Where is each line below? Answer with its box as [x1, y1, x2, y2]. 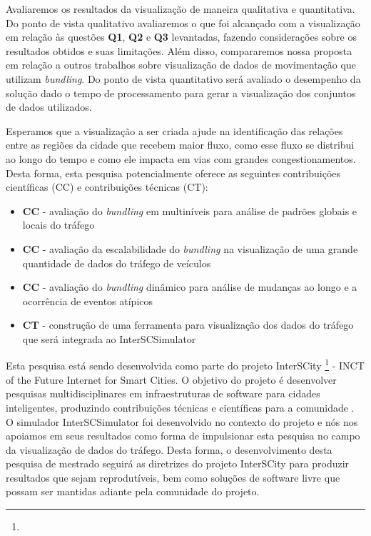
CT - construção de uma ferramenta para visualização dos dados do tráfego [22, 317, 354, 332]
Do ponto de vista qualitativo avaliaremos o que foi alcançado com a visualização [6, 15, 360, 30]
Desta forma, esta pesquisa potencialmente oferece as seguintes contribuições [6, 165, 341, 180]
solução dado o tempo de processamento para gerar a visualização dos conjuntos [6, 85, 356, 100]
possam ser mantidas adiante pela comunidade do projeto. [6, 484, 260, 499]
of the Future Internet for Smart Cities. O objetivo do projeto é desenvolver [6, 372, 337, 387]
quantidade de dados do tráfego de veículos [22, 255, 211, 270]
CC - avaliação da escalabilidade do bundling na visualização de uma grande [22, 241, 358, 256]
